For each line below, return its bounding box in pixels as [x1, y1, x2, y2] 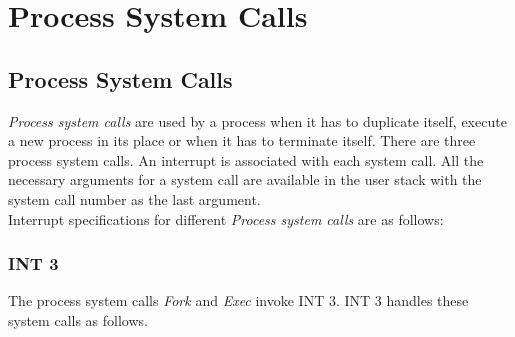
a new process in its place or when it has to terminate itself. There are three [8, 130, 476, 151]
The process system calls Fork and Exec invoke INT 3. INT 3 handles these [8, 290, 469, 311]
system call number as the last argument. [8, 188, 261, 209]
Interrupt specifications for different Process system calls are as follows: [8, 208, 444, 229]
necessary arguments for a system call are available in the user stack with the [8, 169, 482, 190]
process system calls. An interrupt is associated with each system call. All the [8, 149, 484, 170]
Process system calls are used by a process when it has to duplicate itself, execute [8, 110, 507, 131]
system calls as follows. [8, 309, 148, 330]
